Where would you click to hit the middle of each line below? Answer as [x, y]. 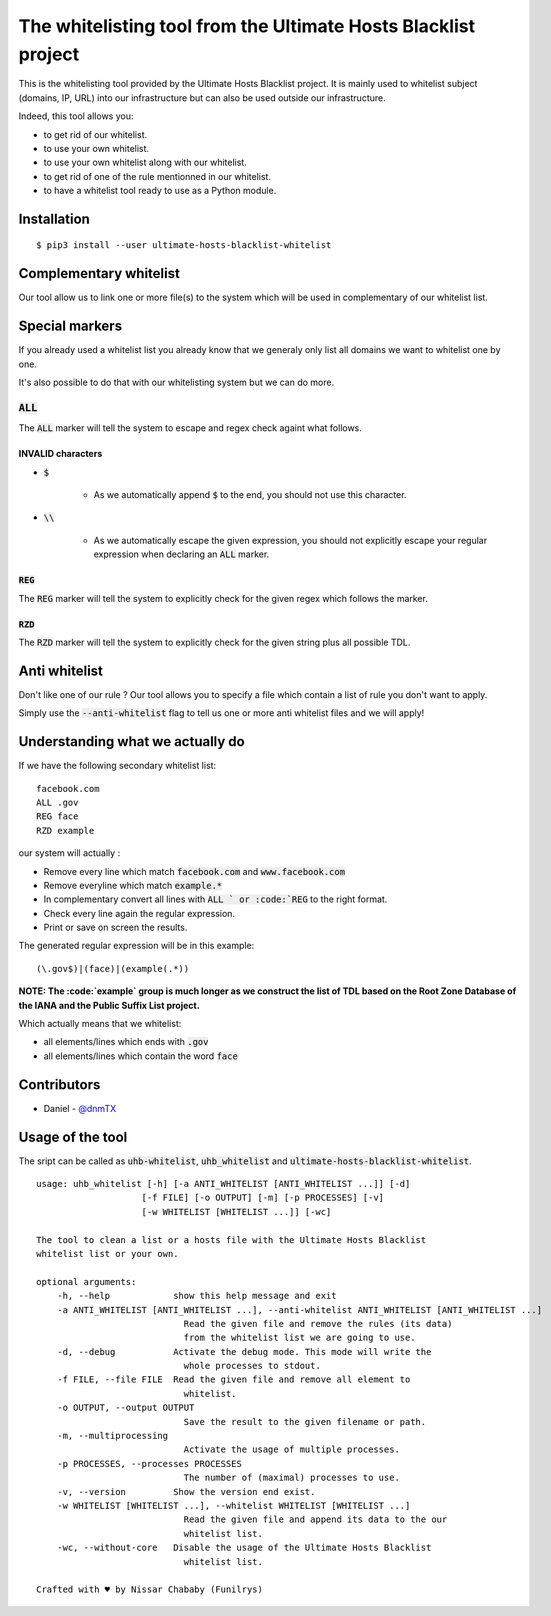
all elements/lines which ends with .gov [126, 1042]
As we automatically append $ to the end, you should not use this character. [250, 494]
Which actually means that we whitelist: [100, 1024]
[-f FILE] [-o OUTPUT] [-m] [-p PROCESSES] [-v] [263, 1198]
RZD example [65, 830]
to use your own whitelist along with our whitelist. [145, 162]
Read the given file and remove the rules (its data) [318, 1323]
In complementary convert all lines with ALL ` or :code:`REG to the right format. [215, 899]
